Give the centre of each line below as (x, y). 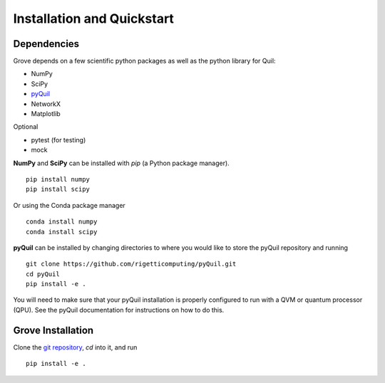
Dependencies (46, 44)
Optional (26, 127)
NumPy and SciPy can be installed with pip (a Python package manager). (121, 163)
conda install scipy (62, 232)
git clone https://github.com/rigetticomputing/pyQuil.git (131, 264)
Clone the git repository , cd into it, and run (75, 347)
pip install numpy (58, 179)
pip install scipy (58, 189)
